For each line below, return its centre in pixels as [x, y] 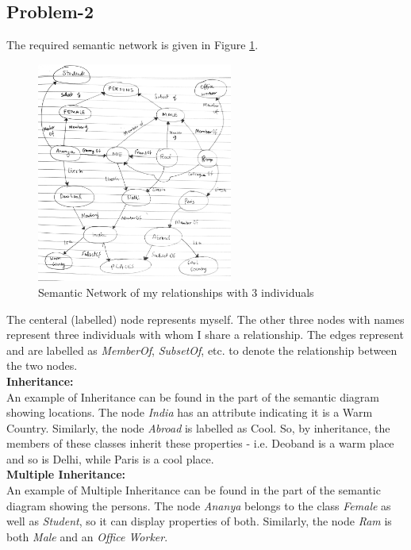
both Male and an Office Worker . [87, 536]
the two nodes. [42, 365]
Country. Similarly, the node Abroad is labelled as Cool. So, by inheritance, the [198, 427]
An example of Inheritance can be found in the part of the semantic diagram [193, 396]
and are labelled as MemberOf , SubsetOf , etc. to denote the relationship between [202, 350]
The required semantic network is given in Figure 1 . [133, 45]
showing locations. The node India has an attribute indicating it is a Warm [190, 412]
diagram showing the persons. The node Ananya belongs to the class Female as [199, 505]
